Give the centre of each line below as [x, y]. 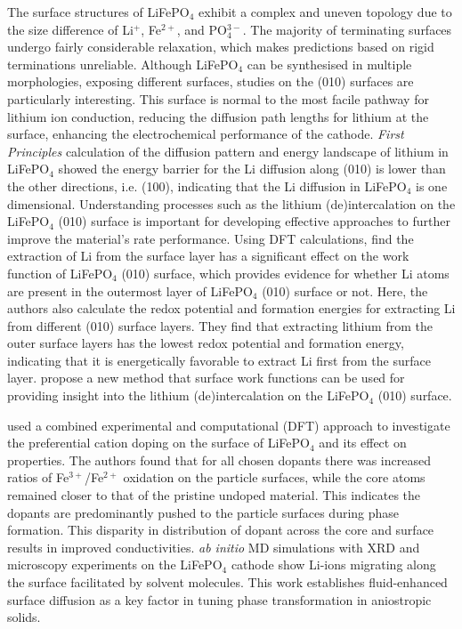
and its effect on [363, 443]
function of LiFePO [60, 273]
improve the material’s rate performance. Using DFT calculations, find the [211, 238]
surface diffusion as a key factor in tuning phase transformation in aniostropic [219, 599]
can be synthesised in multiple [329, 64]
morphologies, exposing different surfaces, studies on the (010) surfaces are [211, 81]
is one [432, 185]
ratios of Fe [38, 477]
